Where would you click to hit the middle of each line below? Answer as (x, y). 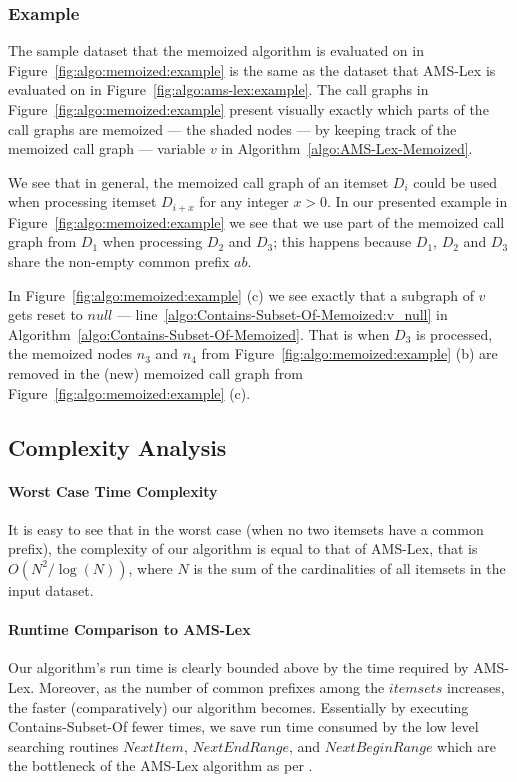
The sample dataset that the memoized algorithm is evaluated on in (216, 50)
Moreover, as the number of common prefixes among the (211, 686)
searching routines (63, 745)
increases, (475, 686)
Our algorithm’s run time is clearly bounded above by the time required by (238, 667)
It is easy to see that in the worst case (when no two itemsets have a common (246, 528)
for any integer (244, 201)
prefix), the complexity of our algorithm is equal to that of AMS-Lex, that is (243, 548)
